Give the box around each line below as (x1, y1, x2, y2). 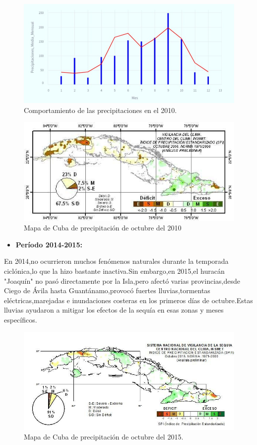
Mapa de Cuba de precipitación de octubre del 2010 (24, 222, 182, 233)
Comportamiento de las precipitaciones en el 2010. (24, 105, 177, 115)
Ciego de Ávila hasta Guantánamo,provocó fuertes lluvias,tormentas (4, 285, 210, 296)
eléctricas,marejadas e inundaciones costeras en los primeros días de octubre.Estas (4, 295, 253, 305)
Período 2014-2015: (15, 239, 82, 249)
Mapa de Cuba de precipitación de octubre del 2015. (24, 432, 184, 442)
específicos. (4, 314, 37, 325)
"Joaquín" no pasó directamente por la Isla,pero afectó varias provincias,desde (4, 275, 240, 286)
